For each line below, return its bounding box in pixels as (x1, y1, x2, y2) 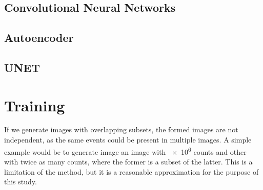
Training (4, 94, 65, 115)
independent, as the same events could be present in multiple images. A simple (4, 134, 252, 145)
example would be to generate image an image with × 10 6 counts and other (4, 145, 247, 157)
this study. (4, 176, 37, 187)
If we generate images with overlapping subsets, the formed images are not (4, 124, 238, 135)
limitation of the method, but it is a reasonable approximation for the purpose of (4, 166, 259, 177)
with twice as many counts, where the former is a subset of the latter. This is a (4, 156, 253, 167)
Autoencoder (4, 30, 74, 45)
